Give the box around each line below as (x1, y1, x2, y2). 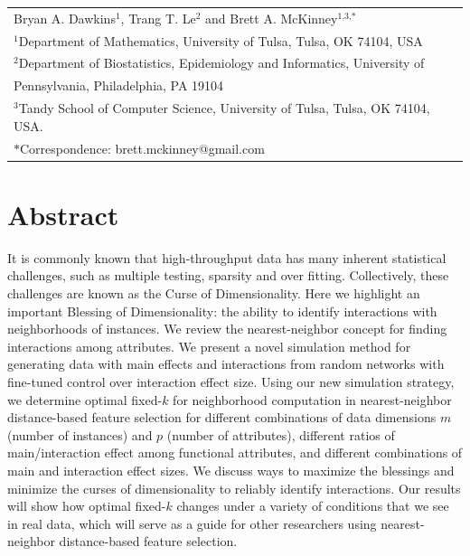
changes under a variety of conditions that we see (176, 496, 449, 515)
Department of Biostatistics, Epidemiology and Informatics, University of (18, 53, 425, 72)
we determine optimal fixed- (7, 390, 163, 409)
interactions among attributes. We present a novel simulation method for (7, 336, 411, 355)
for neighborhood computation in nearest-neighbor (173, 390, 452, 409)
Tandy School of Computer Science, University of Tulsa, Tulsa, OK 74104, (18, 99, 430, 118)
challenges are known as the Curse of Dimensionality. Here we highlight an (7, 283, 420, 302)
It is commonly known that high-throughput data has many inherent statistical (7, 248, 446, 267)
